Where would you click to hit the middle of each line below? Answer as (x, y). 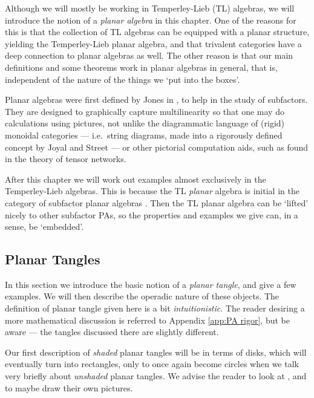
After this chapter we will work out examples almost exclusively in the (136, 179)
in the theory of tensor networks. (66, 159)
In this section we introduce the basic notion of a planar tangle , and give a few (151, 284)
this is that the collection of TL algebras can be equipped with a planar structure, (157, 32)
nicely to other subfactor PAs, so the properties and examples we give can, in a (152, 214)
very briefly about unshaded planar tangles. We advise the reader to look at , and (156, 376)
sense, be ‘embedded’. (44, 227)
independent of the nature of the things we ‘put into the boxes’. (123, 79)
